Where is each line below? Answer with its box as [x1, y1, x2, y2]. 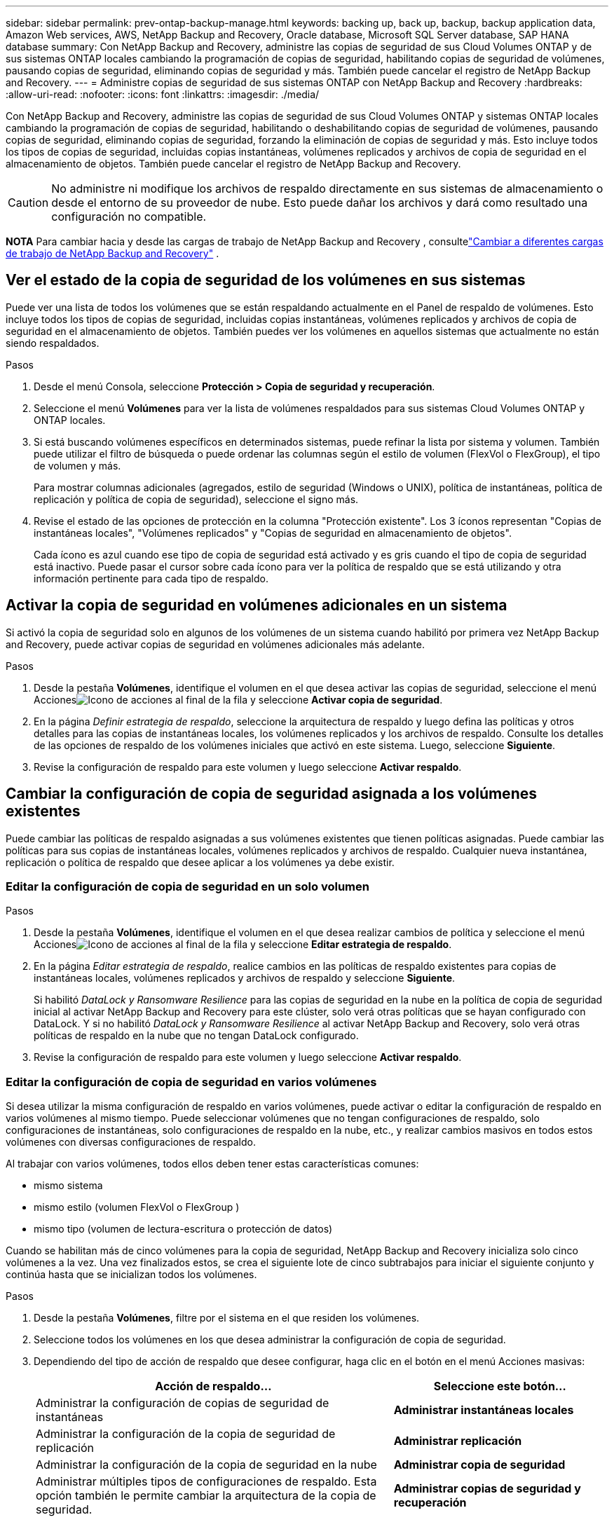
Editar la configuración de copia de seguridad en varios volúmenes [6, 1074, 377, 1089]
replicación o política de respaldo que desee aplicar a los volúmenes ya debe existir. [6, 856, 395, 868]
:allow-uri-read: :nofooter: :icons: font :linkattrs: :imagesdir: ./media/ [6, 88, 320, 100]
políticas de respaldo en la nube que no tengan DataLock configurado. [34, 1029, 359, 1042]
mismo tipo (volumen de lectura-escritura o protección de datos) [34, 1223, 333, 1235]
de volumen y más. [34, 459, 121, 472]
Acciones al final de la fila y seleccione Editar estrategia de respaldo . [34, 938, 452, 951]
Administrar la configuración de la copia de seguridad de [36, 1427, 336, 1441]
